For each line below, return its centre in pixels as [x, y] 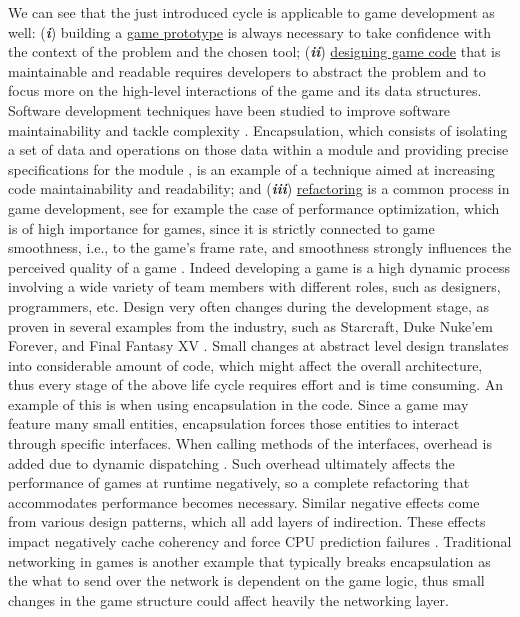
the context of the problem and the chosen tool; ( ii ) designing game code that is [254, 51]
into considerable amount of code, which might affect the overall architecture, [245, 364]
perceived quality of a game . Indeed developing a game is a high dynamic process [259, 266]
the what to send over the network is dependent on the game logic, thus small [246, 580]
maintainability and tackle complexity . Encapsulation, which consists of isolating [258, 129]
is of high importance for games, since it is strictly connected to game [221, 227]
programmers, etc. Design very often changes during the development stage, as [249, 305]
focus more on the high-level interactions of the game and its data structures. [245, 90]
